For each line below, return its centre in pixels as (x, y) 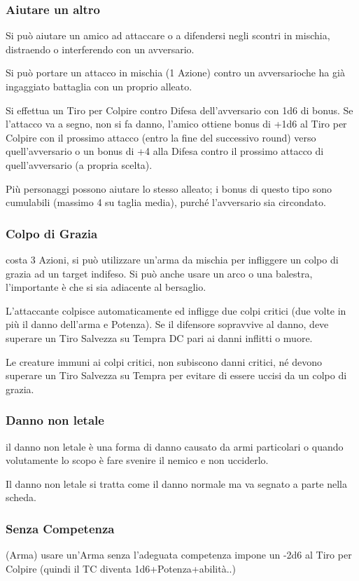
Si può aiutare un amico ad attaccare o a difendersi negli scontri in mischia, (168, 35)
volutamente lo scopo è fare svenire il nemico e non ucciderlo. (137, 460)
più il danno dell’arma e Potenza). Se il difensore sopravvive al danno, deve (167, 324)
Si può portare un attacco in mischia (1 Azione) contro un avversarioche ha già (175, 73)
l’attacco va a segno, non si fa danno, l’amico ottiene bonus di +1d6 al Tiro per (176, 124)
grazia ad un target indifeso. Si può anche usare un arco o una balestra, (159, 273)
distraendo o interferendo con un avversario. (100, 49)
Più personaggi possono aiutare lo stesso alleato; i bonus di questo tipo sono (169, 188)
